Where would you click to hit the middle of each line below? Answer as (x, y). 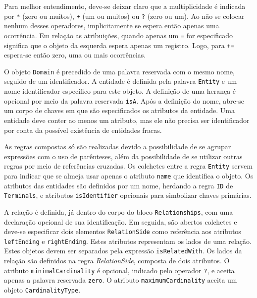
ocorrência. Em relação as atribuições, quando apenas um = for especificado (119, 35)
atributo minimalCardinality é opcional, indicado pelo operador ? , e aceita (119, 270)
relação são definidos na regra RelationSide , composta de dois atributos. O (117, 261)
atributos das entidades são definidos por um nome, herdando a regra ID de (119, 185)
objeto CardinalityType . (42, 290)
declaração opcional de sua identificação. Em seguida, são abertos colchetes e (121, 221)
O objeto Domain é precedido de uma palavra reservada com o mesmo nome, (119, 71)
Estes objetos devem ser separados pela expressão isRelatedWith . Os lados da (123, 251)
